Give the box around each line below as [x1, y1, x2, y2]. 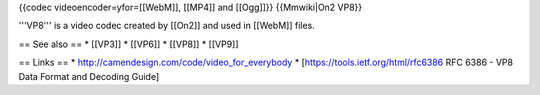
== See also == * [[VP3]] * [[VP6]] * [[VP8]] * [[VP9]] [18, 38, 239, 50]
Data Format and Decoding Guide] [18, 70, 160, 82]
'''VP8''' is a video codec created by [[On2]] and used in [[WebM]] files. [18, 20, 315, 32]
